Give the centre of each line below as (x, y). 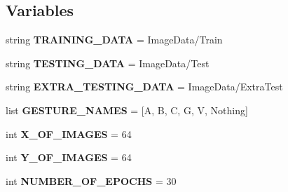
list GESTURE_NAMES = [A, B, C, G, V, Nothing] (127, 110)
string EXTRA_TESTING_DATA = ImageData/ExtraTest (144, 87)
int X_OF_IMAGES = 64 (69, 133)
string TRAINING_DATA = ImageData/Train (114, 40)
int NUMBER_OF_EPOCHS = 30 (91, 180)
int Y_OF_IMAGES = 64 (69, 157)
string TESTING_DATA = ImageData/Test (108, 63)
